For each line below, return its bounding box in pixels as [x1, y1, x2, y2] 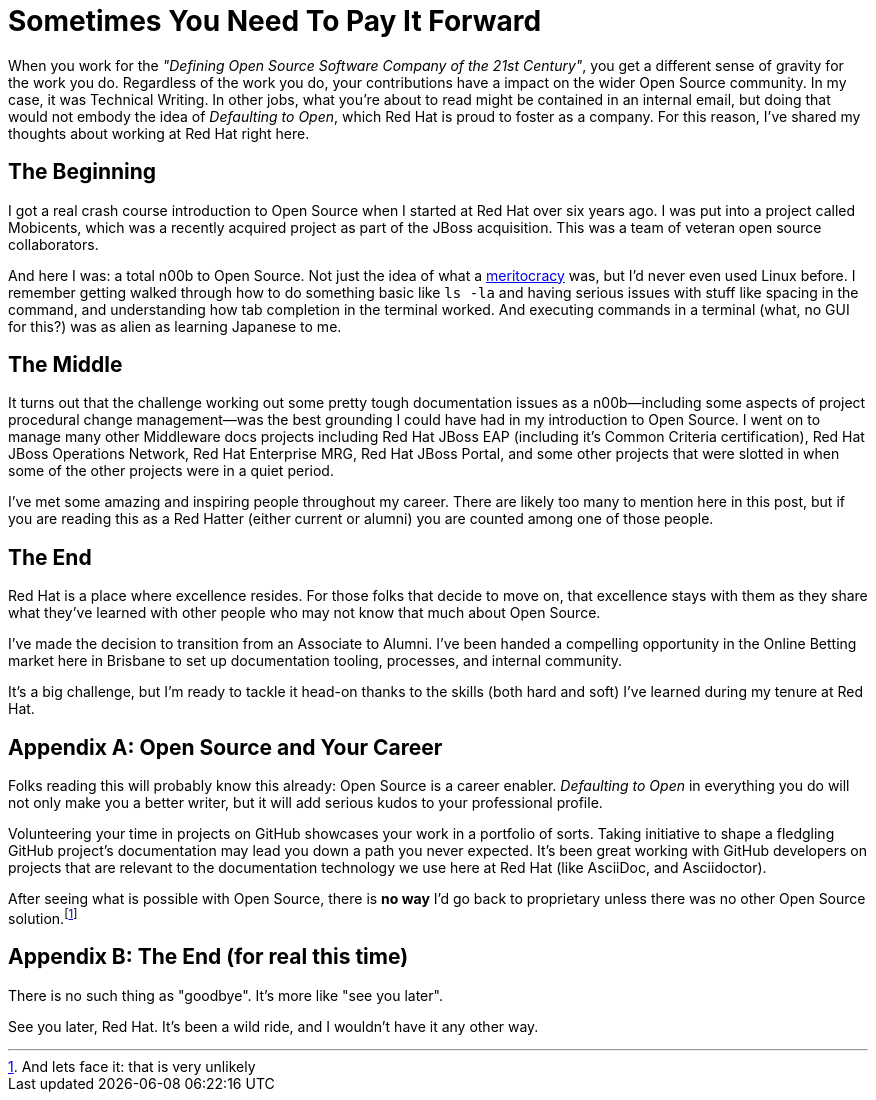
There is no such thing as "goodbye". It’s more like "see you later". [8, 986, 443, 1004]
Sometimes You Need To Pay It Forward [8, 4, 542, 38]
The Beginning [8, 159, 157, 185]
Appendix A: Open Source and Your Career [8, 734, 443, 760]
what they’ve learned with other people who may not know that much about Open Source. [8, 604, 601, 622]
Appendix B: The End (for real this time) [8, 944, 409, 970]
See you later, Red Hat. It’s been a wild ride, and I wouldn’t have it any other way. [8, 1017, 539, 1035]
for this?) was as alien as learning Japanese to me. [8, 317, 342, 335]
